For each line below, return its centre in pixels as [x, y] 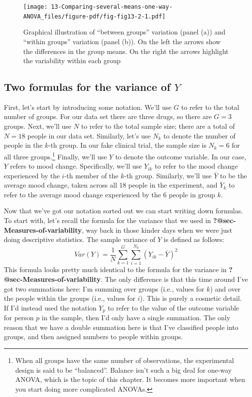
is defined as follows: [194, 239]
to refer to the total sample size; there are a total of [158, 126]
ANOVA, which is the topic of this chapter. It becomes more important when [130, 379]
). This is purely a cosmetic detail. [191, 298]
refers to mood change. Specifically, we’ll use [76, 166]
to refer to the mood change [196, 166]
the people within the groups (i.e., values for [70, 298]
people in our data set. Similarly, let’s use [89, 135]
